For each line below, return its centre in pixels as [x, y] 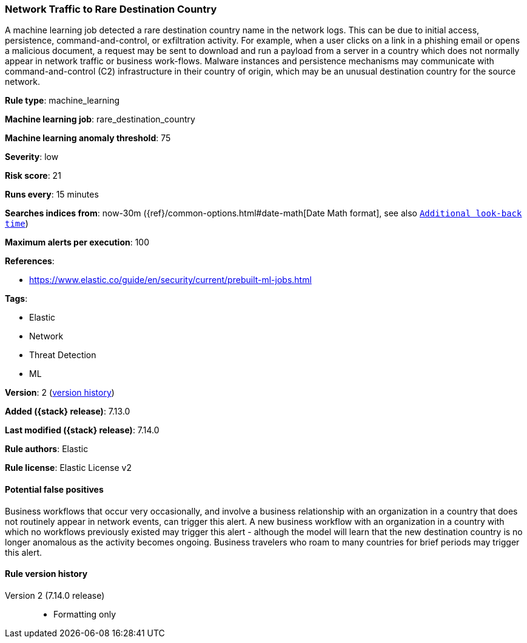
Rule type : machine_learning [62, 101]
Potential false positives [54, 489]
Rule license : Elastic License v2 [68, 468]
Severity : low [32, 157]
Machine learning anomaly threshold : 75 [88, 138]
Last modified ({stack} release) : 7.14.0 [82, 430]
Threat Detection [63, 355]
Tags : [16, 299]
